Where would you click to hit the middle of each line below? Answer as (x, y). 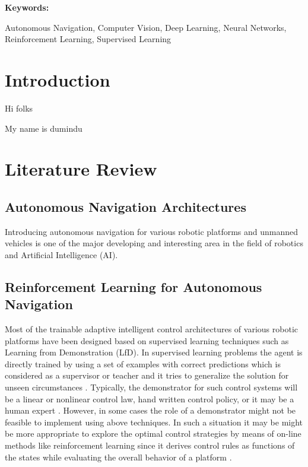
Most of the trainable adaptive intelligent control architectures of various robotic (151, 329)
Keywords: (27, 7)
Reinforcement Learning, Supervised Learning (88, 39)
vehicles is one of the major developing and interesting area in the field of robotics (154, 243)
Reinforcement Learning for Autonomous (134, 286)
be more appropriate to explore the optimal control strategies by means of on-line (153, 433)
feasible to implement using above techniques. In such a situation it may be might (154, 422)
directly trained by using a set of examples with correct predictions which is (143, 363)
